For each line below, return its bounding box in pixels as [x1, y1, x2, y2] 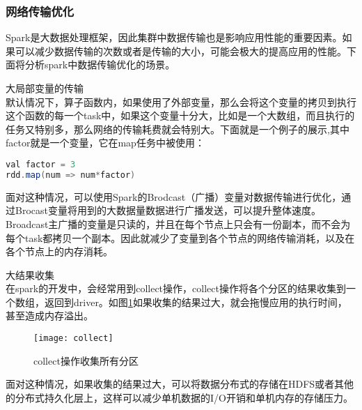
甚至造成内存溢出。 [6, 308, 93, 323]
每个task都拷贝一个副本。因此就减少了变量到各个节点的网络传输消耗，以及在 [6, 230, 355, 245]
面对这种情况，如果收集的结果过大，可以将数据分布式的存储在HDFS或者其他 [6, 377, 354, 391]
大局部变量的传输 [6, 81, 84, 95]
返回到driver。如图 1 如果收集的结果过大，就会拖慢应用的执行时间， [44, 294, 347, 309]
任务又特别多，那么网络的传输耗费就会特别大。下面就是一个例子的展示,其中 [6, 121, 349, 136]
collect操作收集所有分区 [33, 353, 139, 367]
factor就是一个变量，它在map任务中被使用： [6, 135, 205, 150]
